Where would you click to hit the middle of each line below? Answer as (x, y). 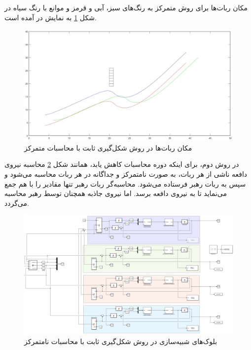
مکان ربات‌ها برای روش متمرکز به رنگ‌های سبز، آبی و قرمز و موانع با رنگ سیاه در (126, 7)
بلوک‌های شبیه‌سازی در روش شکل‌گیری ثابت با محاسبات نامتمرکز (121, 341)
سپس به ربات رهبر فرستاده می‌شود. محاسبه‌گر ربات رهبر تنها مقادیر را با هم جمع (125, 183)
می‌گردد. (17, 203)
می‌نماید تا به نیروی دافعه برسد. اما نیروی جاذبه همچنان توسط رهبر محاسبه (116, 193)
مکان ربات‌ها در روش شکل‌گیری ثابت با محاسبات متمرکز (108, 147)
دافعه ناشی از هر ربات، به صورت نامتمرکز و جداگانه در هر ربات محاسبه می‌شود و (126, 174)
